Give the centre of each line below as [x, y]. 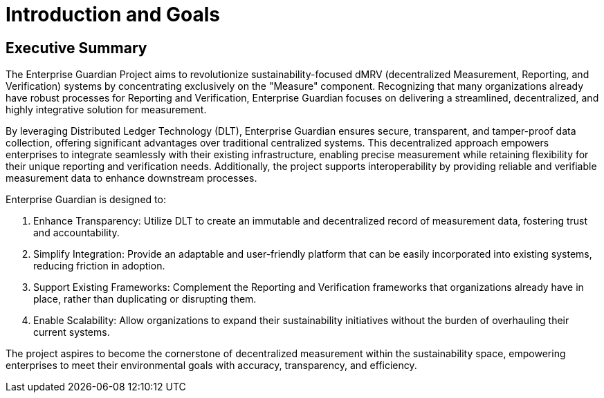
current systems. [72, 332]
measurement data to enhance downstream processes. [131, 178]
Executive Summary [76, 48]
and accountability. [76, 233]
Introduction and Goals [113, 15]
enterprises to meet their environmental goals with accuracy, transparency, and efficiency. [211, 366]
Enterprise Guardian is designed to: [86, 200]
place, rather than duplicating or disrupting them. [145, 299]
